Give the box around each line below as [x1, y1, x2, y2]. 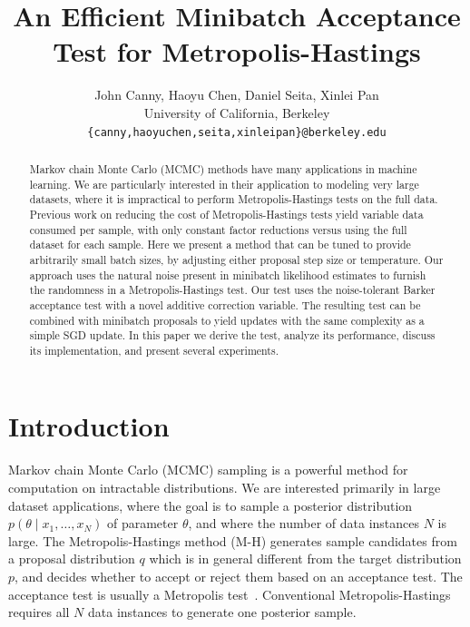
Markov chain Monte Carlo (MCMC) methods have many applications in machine [29, 161, 417, 176]
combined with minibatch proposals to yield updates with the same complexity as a [29, 312, 425, 328]
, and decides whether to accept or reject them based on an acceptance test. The [15, 566, 463, 585]
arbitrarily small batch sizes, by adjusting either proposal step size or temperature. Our [29, 251, 444, 267]
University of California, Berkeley [143, 103, 330, 122]
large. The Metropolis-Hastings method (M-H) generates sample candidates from [8, 531, 457, 550]
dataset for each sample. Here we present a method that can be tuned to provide [29, 237, 411, 252]
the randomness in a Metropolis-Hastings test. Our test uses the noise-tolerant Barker [29, 282, 436, 298]
